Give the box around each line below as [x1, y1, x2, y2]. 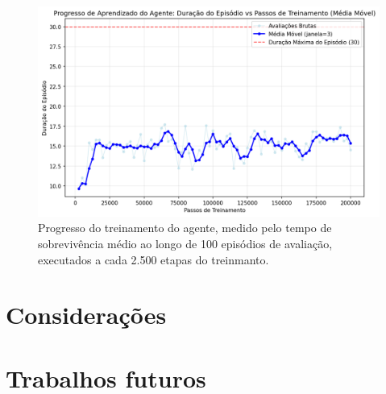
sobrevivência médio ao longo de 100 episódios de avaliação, [38, 235, 333, 252]
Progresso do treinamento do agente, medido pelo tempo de [38, 219, 332, 236]
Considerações [6, 298, 167, 331]
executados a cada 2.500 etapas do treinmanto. [38, 251, 269, 268]
